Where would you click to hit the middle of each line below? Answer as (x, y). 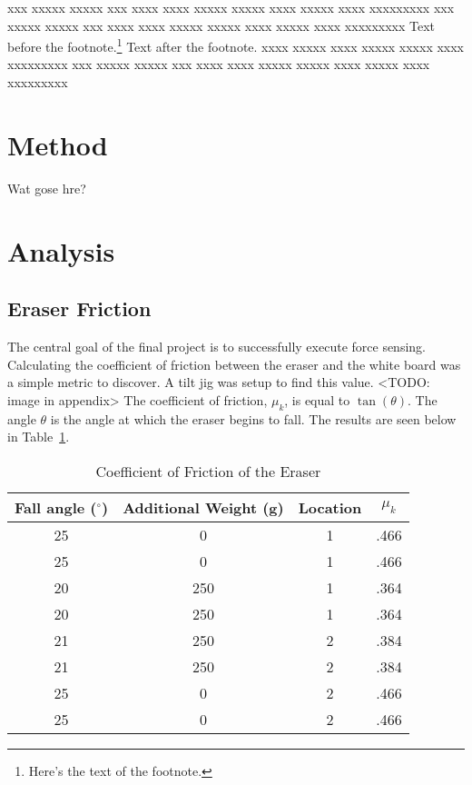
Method (58, 144)
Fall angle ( (56, 507)
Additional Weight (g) (203, 507)
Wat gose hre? (47, 188)
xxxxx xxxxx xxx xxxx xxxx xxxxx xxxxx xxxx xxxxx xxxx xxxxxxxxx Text (221, 25)
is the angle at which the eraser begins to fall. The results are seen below (253, 418)
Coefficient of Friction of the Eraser (208, 471)
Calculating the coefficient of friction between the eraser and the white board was (234, 364)
